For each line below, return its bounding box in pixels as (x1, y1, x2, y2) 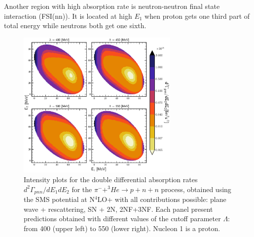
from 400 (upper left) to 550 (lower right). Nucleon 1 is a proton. (24, 223, 220, 233)
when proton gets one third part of (145, 10, 250, 21)
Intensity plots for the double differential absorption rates (24, 174, 198, 184)
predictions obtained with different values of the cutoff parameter (24, 213, 221, 224)
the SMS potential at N (24, 194, 95, 204)
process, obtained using (161, 184, 231, 194)
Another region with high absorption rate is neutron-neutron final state (4, 1, 220, 11)
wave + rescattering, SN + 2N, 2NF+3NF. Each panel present (24, 203, 213, 214)
